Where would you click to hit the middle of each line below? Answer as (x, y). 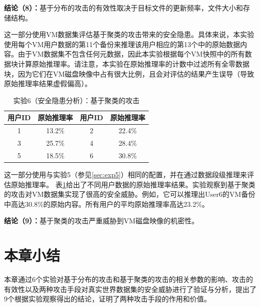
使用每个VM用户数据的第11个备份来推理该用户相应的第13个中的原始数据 (122, 44)
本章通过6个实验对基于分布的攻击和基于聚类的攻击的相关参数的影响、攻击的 (128, 279)
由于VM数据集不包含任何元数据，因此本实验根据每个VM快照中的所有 (131, 54)
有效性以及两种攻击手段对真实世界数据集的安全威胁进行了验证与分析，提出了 (130, 289)
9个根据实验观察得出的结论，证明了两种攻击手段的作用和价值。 (107, 299)
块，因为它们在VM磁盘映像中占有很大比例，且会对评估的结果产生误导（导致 (129, 73)
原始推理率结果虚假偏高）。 (48, 83)
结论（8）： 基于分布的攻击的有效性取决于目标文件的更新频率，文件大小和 (124, 8)
